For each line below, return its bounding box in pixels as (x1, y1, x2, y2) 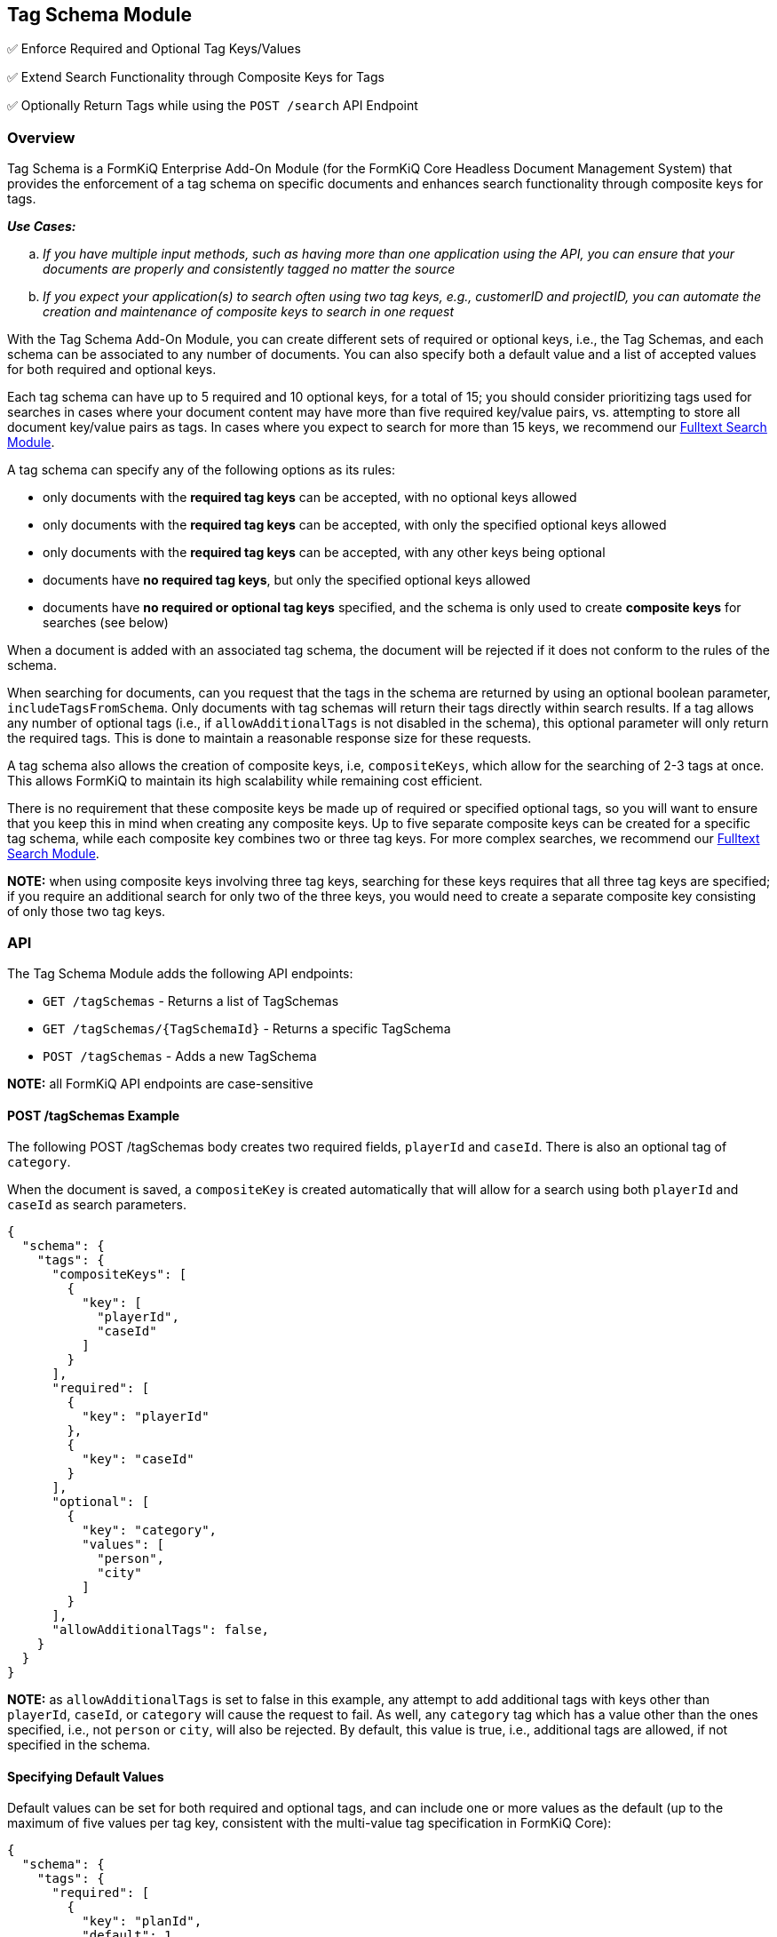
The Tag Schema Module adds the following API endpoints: (7, 965, 353, 981)
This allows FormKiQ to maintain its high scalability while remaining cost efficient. (7, 773, 483, 789)
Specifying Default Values (7, 1768, 164, 1784)
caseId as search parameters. (7, 1197, 186, 1213)
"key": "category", (82, 1523, 218, 1538)
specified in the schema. (7, 1737, 151, 1753)
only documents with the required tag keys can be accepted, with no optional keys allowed (43, 490, 577, 506)
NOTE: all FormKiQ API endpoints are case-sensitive (7, 1075, 313, 1091)
